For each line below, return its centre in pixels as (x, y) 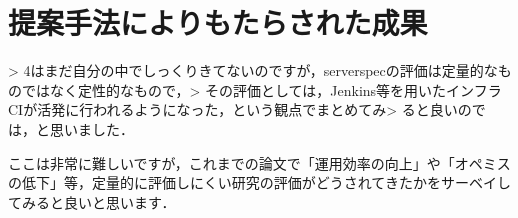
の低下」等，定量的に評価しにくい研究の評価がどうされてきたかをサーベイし (259, 182)
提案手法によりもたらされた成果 (218, 22)
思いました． (91, 128)
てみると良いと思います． (92, 201)
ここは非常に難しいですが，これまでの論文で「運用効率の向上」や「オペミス (259, 162)
